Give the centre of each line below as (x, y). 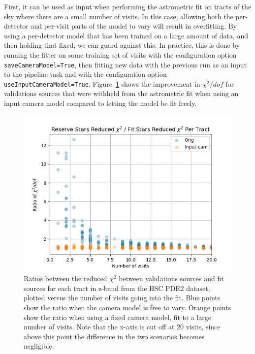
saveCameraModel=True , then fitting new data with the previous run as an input (126, 64)
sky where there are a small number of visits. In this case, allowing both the (119, 16)
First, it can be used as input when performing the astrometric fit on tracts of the (128, 6)
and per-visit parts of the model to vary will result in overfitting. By (134, 26)
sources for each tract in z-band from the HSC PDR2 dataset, (117, 288)
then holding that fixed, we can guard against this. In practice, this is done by (122, 45)
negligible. (39, 346)
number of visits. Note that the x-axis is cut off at (99, 327)
